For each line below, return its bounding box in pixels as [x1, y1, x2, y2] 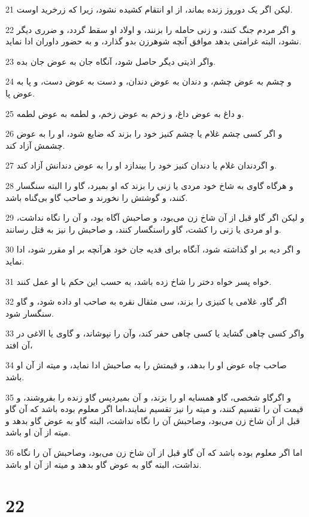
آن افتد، [5, 338, 33, 351]
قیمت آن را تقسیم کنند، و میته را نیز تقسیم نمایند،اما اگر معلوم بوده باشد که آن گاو [5, 402, 304, 415]
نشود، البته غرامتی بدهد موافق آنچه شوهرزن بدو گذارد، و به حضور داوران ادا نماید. [5, 35, 302, 47]
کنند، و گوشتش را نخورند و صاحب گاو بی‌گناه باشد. [5, 191, 188, 203]
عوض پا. [5, 86, 35, 99]
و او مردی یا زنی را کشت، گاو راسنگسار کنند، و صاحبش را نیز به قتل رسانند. [5, 223, 281, 235]
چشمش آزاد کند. [5, 139, 65, 151]
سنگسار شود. [5, 306, 54, 319]
